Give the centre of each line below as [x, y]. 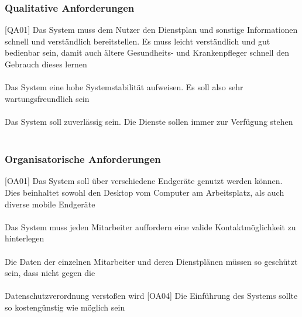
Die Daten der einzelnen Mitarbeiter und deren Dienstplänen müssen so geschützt [151, 261]
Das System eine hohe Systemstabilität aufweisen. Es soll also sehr [124, 87]
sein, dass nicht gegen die [50, 273]
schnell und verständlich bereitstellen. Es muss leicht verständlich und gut [138, 41]
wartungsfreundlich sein [47, 98]
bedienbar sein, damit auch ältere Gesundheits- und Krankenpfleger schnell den [147, 52]
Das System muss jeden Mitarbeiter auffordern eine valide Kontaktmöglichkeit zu [150, 226]
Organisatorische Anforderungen [83, 159]
